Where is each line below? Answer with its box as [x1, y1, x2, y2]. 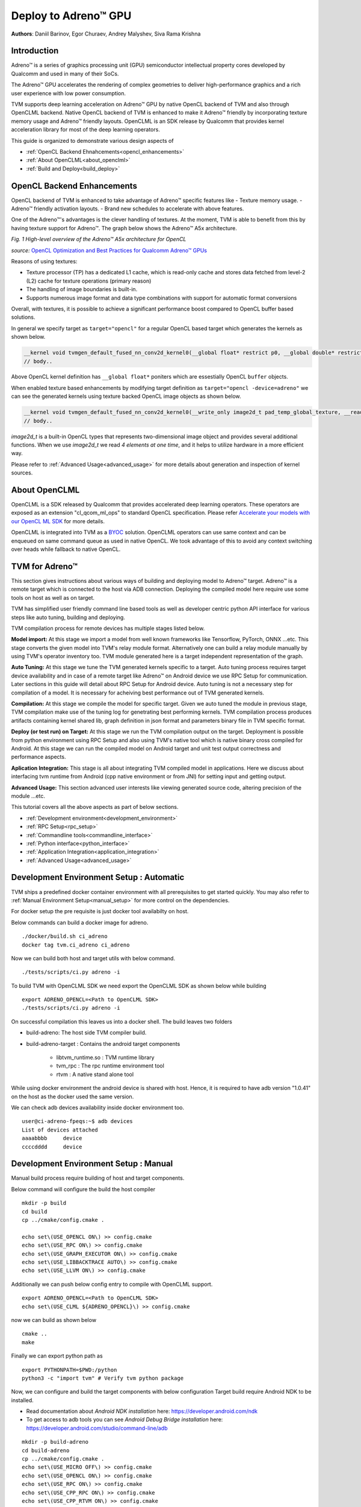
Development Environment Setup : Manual [11, 1159, 173, 1169]
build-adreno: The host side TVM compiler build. [26, 1029, 147, 1036]
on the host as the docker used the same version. [11, 1093, 134, 1100]
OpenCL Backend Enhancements [11, 181, 138, 191]
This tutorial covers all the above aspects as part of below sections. [11, 804, 179, 811]
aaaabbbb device [22, 1135, 82, 1142]
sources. [11, 469, 33, 476]
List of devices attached [22, 1126, 99, 1133]
